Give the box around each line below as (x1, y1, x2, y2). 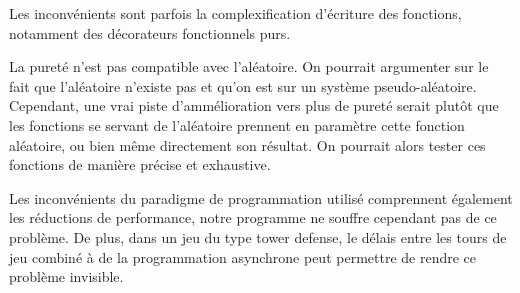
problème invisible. (9, 266, 124, 287)
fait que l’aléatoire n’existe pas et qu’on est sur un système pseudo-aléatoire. (9, 75, 477, 96)
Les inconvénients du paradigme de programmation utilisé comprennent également (9, 187, 513, 208)
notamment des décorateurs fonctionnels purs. (9, 22, 291, 43)
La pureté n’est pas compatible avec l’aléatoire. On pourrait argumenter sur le (9, 56, 489, 77)
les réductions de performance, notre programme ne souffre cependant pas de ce (9, 207, 497, 228)
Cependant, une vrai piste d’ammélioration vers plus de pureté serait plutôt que (9, 95, 499, 116)
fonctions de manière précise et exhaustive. (9, 154, 271, 175)
